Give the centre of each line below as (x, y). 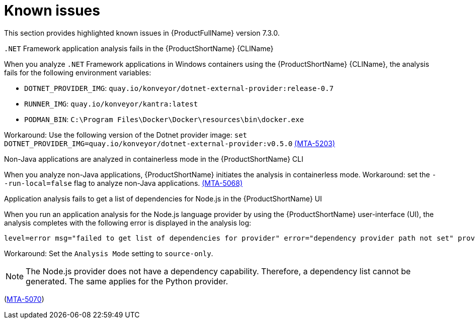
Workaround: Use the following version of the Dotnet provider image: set (126, 135)
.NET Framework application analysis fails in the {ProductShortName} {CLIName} (139, 48)
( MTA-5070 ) (24, 299)
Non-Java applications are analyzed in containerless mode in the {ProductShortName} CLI (154, 159)
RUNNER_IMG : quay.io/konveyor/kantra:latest (111, 103)
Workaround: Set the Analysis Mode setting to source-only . (109, 253)
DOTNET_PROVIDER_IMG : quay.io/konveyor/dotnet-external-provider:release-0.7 (179, 88)
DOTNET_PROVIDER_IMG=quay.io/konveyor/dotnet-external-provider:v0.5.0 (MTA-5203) (170, 143)
